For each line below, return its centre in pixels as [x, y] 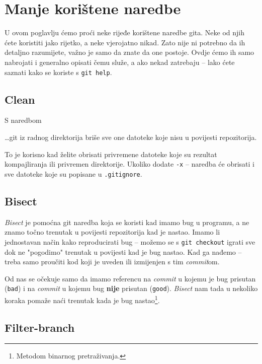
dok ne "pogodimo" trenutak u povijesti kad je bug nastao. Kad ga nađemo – [123, 251]
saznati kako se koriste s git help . [58, 72]
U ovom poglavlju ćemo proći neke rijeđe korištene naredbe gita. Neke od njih [125, 32]
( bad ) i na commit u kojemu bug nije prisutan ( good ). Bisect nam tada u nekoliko [131, 288]
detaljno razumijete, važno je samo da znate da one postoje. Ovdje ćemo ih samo [129, 52]
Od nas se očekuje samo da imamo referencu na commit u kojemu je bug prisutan [130, 278]
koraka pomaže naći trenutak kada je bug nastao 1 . [82, 299]
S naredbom [23, 120]
